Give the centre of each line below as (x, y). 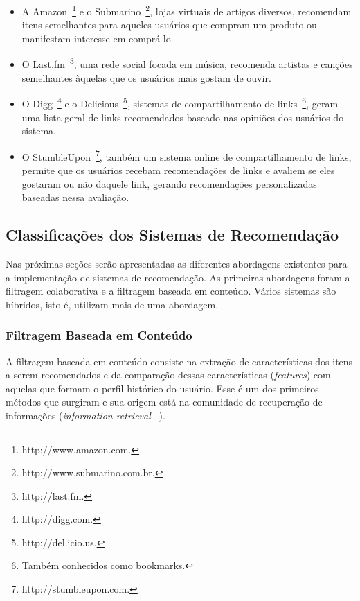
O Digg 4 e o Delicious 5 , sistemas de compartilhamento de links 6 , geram (180, 102)
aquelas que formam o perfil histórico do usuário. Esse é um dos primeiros (162, 388)
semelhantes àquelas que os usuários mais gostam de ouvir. (146, 77)
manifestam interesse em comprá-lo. (98, 38)
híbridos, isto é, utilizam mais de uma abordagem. (112, 304)
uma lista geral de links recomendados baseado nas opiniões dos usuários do (183, 117)
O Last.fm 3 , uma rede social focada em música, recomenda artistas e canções (187, 63)
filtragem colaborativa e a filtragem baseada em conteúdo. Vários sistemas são (171, 291)
